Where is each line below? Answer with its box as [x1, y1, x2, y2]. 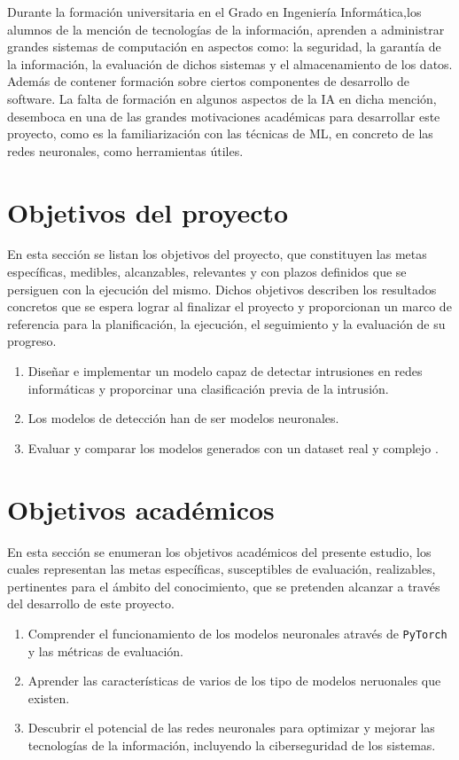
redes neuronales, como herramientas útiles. [7, 141, 244, 160]
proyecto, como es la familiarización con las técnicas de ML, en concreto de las [7, 124, 433, 143]
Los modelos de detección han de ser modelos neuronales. [27, 409, 339, 427]
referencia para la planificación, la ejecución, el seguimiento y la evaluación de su [7, 314, 446, 333]
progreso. [7, 332, 57, 350]
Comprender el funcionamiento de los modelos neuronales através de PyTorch [27, 623, 447, 642]
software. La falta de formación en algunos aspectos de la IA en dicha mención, [7, 89, 437, 107]
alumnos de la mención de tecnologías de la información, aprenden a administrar [7, 20, 445, 38]
